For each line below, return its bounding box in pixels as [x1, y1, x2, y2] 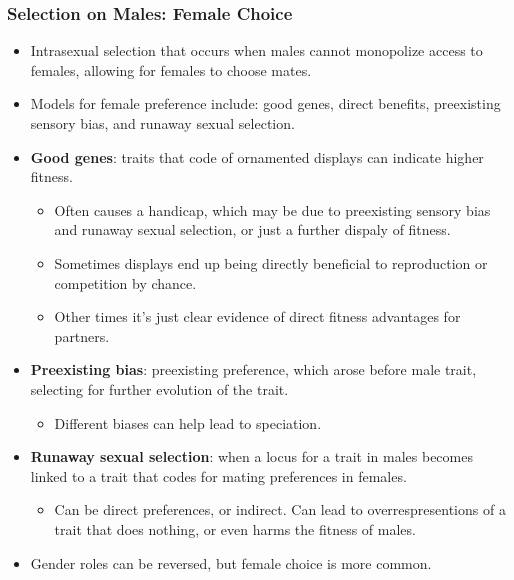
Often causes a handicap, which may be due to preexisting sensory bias [54, 199, 491, 220]
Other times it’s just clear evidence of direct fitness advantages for [54, 306, 461, 327]
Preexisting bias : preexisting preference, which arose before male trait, [30, 359, 477, 380]
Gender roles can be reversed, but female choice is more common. [30, 552, 432, 573]
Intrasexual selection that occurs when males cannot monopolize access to [30, 40, 483, 61]
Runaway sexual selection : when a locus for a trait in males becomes [30, 446, 473, 467]
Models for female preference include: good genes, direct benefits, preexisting [30, 93, 501, 114]
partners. [54, 325, 110, 346]
